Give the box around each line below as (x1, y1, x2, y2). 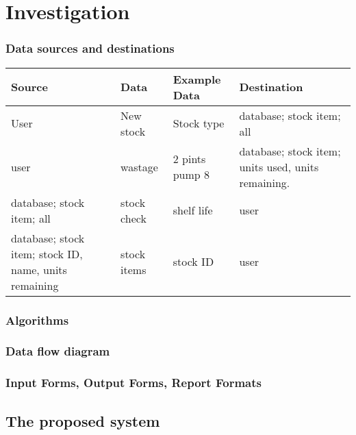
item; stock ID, (11, 245, 83, 262)
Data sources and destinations (5, 40, 175, 57)
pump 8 (173, 166, 210, 183)
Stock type (173, 115, 225, 132)
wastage (120, 158, 158, 175)
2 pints (173, 151, 206, 167)
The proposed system (5, 410, 160, 431)
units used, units (239, 158, 319, 175)
